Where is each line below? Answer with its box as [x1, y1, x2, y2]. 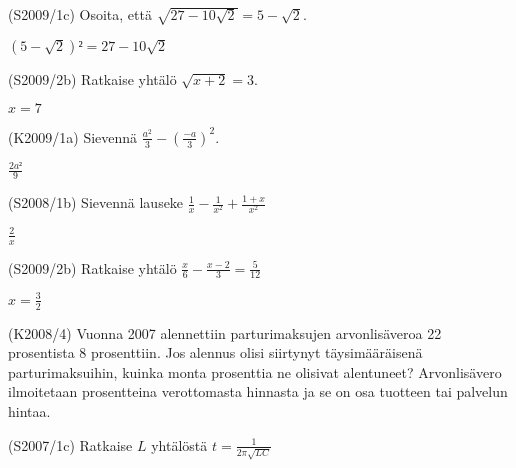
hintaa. [8, 401, 51, 422]
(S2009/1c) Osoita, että [8, 4, 152, 24]
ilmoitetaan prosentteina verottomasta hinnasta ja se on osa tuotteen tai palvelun [8, 381, 508, 402]
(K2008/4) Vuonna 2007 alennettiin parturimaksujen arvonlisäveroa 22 [8, 322, 442, 343]
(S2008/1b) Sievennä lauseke [8, 192, 184, 213]
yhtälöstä [151, 434, 208, 455]
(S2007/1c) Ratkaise [8, 434, 133, 455]
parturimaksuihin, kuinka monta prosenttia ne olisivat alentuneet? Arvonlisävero [8, 361, 502, 382]
